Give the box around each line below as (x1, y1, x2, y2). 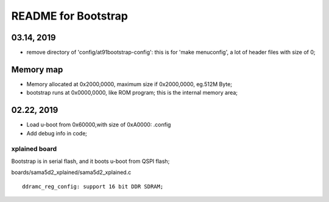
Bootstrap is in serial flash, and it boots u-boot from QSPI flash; (11, 157, 170, 165)
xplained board (11, 145, 57, 153)
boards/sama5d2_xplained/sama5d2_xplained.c (11, 168, 132, 176)
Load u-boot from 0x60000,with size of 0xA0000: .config (26, 121, 171, 128)
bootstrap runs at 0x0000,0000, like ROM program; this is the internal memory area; (26, 89, 238, 96)
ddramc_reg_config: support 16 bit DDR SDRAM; (22, 183, 164, 190)
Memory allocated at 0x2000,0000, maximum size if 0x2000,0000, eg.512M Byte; (26, 80, 233, 88)
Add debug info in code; (26, 129, 88, 137)
